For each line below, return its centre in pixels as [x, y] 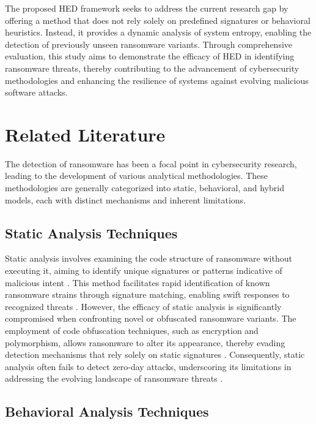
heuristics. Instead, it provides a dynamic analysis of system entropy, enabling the [158, 32]
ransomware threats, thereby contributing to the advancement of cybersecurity [152, 68]
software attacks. [36, 92]
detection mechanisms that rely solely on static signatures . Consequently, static [155, 354]
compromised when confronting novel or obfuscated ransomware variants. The [151, 318]
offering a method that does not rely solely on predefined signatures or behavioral [158, 20]
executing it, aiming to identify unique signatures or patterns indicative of [144, 271]
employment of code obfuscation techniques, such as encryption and [132, 331]
